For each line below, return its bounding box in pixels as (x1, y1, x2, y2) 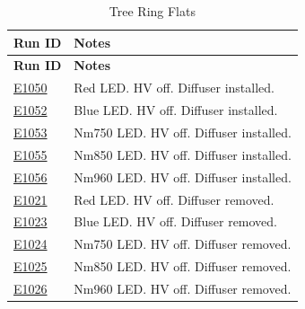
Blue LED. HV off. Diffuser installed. (74, 101, 278, 119)
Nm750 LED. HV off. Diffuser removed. (74, 234, 292, 253)
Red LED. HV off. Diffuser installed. (74, 78, 274, 97)
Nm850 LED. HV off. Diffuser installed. (74, 145, 292, 163)
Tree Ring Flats (109, 2, 196, 20)
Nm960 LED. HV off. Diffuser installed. (74, 167, 292, 186)
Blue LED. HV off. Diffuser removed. (74, 212, 278, 231)
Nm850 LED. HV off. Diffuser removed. (74, 257, 292, 276)
